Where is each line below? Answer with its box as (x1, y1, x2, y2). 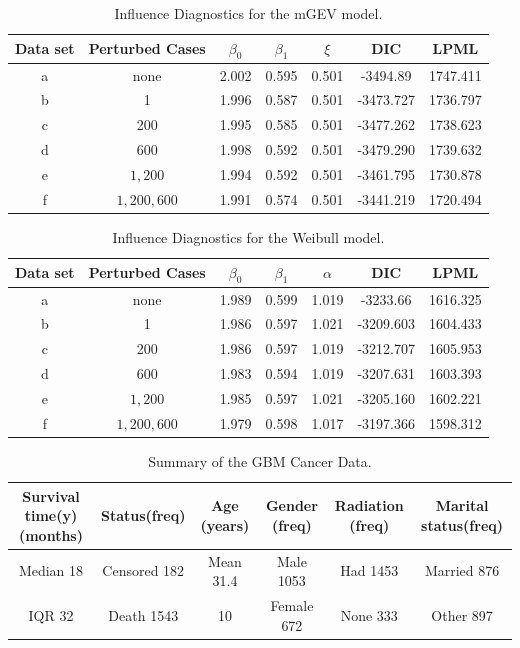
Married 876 (424, 560, 500, 581)
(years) (200, 514, 250, 535)
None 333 (340, 604, 398, 625)
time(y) (24, 505, 78, 526)
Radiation (334, 495, 404, 516)
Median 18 (18, 560, 84, 581)
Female (270, 594, 314, 615)
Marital (435, 495, 489, 516)
